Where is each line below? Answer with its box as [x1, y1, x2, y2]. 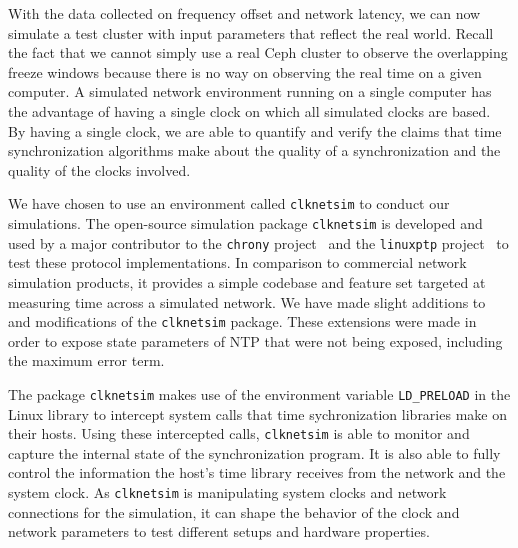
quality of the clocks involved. [8, 159, 191, 180]
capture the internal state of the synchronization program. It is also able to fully [8, 442, 501, 463]
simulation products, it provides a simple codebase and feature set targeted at [8, 271, 486, 292]
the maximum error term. [8, 350, 165, 371]
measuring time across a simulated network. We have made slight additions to [8, 291, 486, 312]
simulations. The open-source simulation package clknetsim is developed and [8, 213, 483, 233]
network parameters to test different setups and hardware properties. [8, 521, 430, 542]
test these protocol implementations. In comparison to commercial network [8, 252, 467, 273]
